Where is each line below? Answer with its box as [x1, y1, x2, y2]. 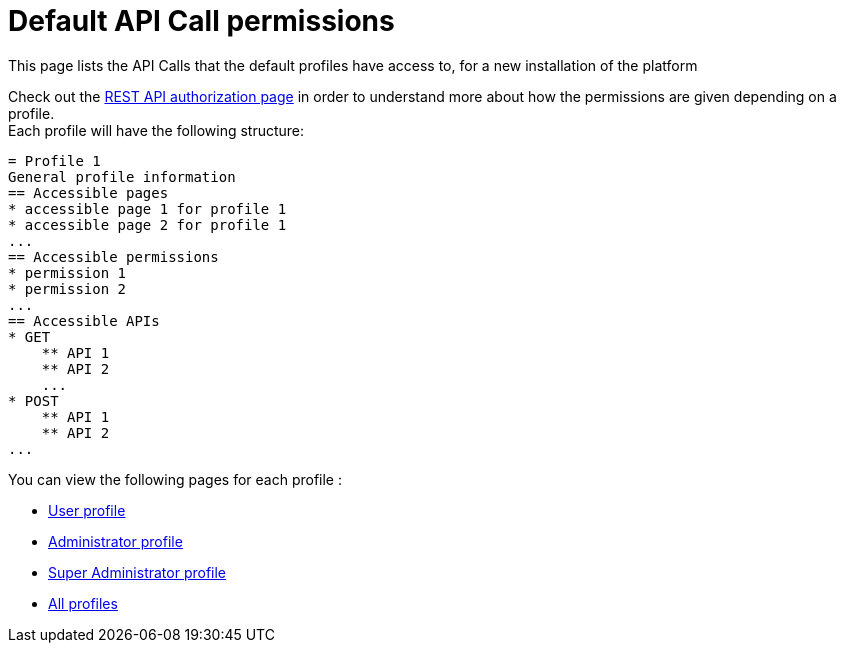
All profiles [48, 594, 118, 612]
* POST [8, 392, 59, 409]
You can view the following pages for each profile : [8, 470, 342, 488]
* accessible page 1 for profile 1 [8, 200, 287, 217]
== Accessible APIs [8, 312, 160, 329]
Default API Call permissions [8, 4, 395, 38]
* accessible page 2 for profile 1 [8, 216, 287, 233]
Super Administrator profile [48, 563, 227, 581]
